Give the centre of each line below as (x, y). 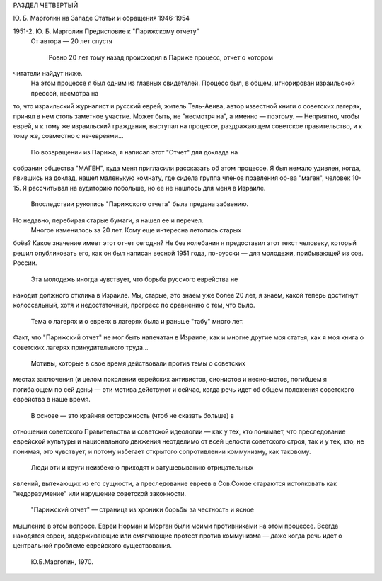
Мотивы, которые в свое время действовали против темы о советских (138, 363)
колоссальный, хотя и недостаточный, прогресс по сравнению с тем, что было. (134, 305)
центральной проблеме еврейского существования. (93, 546)
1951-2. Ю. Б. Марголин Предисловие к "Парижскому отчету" (106, 31)
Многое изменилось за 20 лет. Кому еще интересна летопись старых (136, 230)
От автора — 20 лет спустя (71, 41)
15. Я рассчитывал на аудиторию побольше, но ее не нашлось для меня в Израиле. (139, 188)
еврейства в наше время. (52, 400)
